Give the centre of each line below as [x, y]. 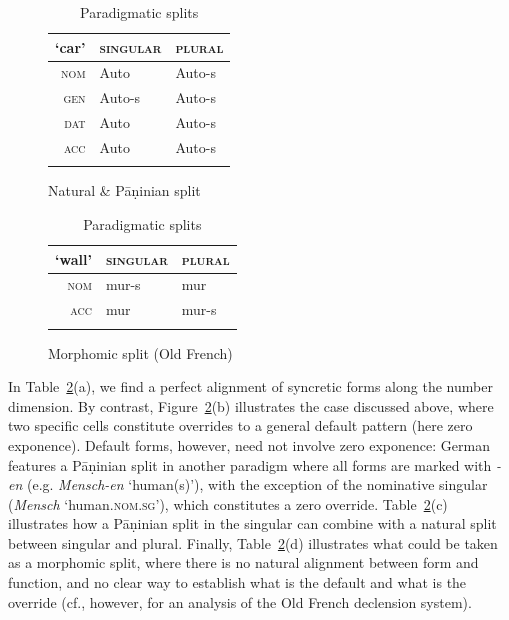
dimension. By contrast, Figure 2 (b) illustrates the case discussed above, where [251, 405]
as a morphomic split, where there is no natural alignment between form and [243, 562]
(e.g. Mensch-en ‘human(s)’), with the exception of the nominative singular [257, 484]
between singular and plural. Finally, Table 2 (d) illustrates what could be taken [253, 542]
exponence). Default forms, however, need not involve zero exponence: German [249, 444]
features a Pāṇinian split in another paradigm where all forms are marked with [250, 464]
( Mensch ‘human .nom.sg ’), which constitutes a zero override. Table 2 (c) [228, 503]
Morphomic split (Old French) [140, 352]
